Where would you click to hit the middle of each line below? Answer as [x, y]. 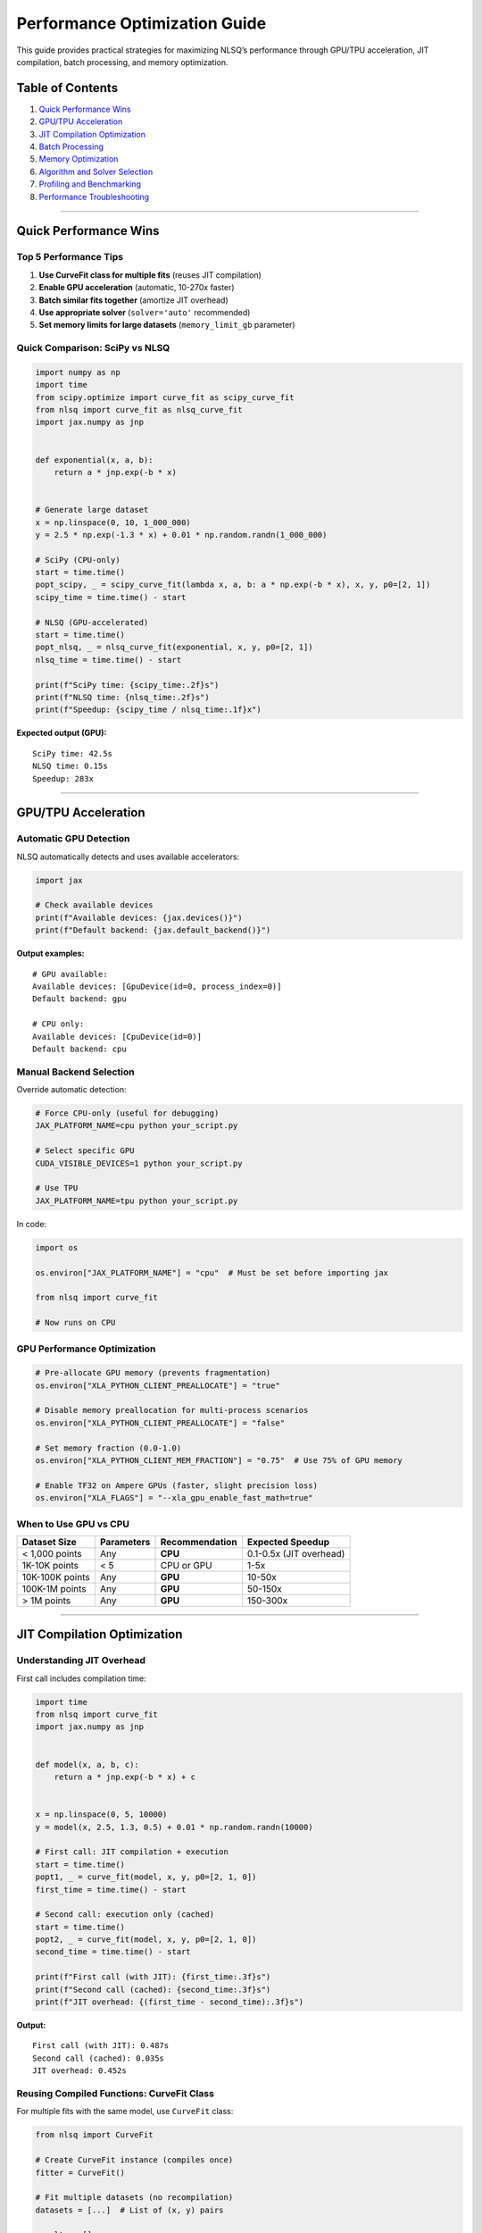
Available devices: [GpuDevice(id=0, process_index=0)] [157, 987]
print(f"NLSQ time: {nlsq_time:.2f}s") [122, 697]
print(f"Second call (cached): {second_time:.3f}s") [153, 1989]
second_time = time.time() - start [113, 1952]
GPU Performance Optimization [86, 1349]
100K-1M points [54, 1588]
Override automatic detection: [71, 1090]
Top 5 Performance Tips [70, 257]
